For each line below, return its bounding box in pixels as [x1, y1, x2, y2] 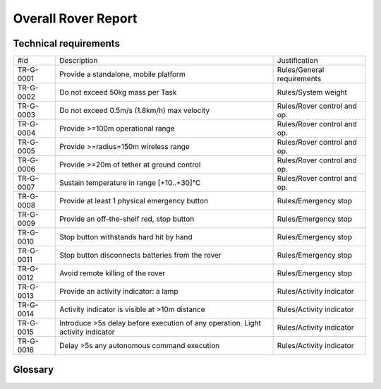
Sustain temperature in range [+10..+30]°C [59, 178, 201, 188]
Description [59, 56, 98, 66]
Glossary [13, 364, 54, 376]
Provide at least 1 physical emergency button [59, 196, 208, 206]
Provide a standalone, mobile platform [59, 69, 186, 79]
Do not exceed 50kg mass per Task [59, 88, 177, 97]
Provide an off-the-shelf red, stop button [59, 214, 195, 224]
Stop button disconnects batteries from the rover [59, 251, 222, 261]
